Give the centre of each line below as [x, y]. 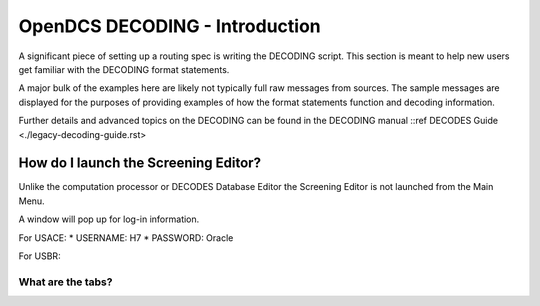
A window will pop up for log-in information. [109, 219]
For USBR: [39, 256]
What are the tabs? [65, 282]
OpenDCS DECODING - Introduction [169, 26]
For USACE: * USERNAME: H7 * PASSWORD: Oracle [126, 237]
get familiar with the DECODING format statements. [124, 69]
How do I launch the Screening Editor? [140, 163]
